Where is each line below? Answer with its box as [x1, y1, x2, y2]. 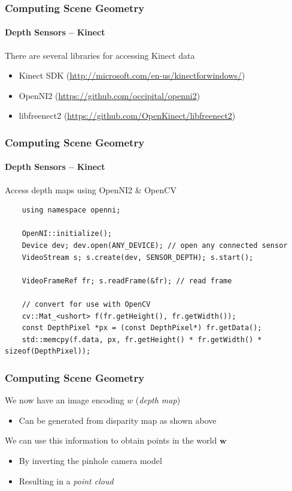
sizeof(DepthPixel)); [5, 347, 91, 356]
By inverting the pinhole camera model [19, 454, 162, 466]
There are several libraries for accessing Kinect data [5, 49, 195, 61]
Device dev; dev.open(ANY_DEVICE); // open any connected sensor [22, 241, 288, 250]
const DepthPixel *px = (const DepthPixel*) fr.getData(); [22, 324, 262, 333]
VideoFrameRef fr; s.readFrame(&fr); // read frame [22, 276, 232, 285]
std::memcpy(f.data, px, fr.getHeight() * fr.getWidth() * [22, 335, 262, 344]
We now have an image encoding [5, 394, 124, 406]
